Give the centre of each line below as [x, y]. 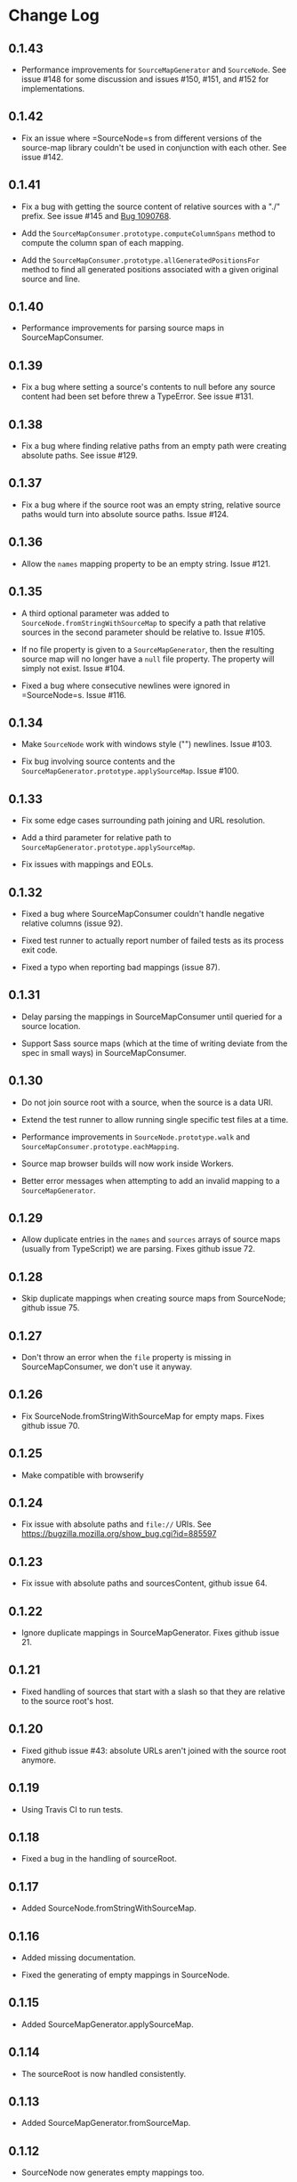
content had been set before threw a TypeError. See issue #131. [137, 396]
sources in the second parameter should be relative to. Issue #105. [143, 632]
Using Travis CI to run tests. [72, 1809]
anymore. [39, 1760]
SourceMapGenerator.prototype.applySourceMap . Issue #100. [130, 771]
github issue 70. [51, 1425]
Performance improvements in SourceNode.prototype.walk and [136, 1137]
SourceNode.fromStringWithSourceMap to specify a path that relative [143, 622]
